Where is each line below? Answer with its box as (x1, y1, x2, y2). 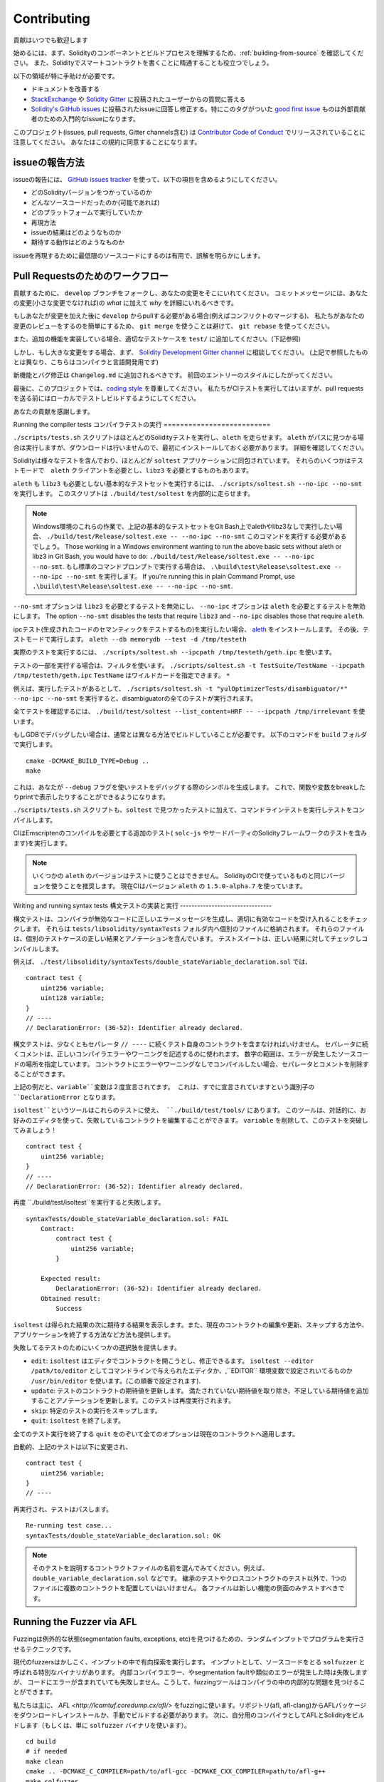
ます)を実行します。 (13, 838, 71, 848)
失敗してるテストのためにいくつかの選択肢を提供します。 (13, 1344, 181, 1352)
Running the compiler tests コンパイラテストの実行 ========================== (13, 420, 271, 428)
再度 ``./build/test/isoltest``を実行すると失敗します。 (13, 1198, 165, 1207)
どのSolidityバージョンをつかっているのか (31, 188, 152, 197)
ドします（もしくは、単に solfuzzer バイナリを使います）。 (13, 1721, 191, 1729)
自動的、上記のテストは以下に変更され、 (13, 1442, 132, 1451)
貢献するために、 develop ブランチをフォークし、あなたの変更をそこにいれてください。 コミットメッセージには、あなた (13, 289, 368, 297)
